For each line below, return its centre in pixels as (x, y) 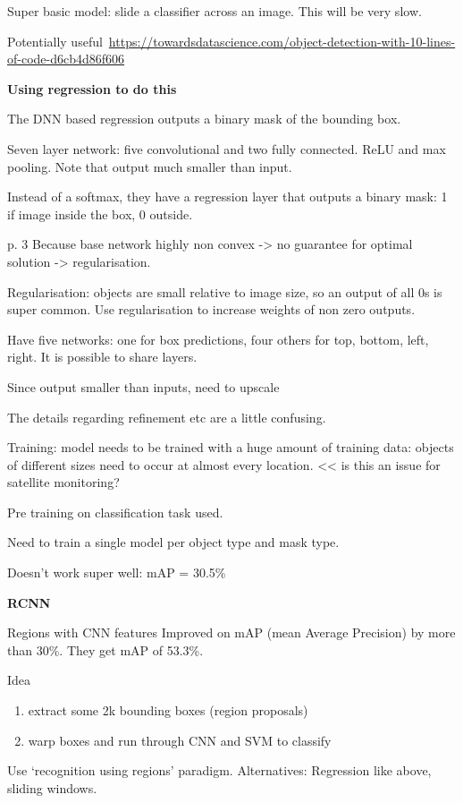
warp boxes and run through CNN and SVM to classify (180, 740)
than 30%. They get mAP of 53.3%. (105, 649)
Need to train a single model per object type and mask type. (173, 542)
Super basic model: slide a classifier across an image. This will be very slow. (215, 11)
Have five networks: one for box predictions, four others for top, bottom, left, (218, 339)
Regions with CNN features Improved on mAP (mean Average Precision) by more (231, 632)
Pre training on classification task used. (115, 512)
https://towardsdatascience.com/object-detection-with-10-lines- (282, 41)
